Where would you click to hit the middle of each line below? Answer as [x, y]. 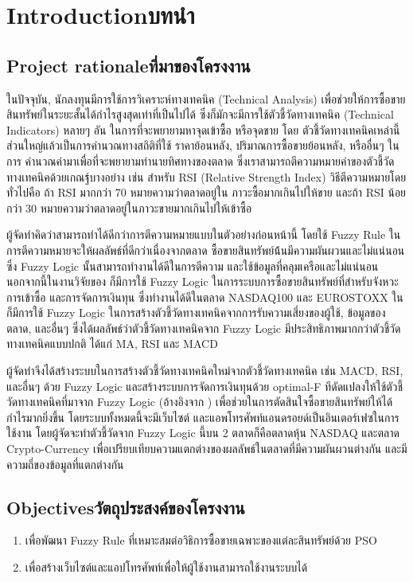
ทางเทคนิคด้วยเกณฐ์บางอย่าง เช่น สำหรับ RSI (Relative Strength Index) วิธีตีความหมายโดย [206, 176]
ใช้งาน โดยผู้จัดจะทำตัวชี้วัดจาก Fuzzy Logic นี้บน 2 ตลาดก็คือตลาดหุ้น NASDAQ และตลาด [203, 433]
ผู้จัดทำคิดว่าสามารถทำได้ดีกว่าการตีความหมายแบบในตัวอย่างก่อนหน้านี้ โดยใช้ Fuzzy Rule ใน [204, 234]
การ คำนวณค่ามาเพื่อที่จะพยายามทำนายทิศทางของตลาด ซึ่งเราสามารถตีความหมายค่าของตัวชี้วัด [201, 160]
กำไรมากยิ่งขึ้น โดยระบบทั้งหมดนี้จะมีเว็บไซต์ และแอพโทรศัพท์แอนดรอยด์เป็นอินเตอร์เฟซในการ [203, 417]
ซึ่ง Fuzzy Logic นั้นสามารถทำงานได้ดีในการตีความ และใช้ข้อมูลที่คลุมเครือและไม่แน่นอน [193, 266]
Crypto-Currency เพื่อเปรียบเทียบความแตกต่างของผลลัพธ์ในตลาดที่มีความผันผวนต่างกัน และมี [207, 449]
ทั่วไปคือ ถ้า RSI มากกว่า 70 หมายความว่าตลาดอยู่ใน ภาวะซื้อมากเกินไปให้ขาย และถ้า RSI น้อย [206, 192]
